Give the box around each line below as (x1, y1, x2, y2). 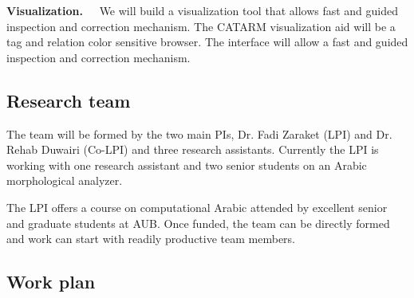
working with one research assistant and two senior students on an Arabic (6, 156, 367, 173)
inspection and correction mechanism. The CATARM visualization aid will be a (6, 18, 396, 34)
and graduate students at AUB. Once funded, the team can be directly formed (6, 214, 390, 231)
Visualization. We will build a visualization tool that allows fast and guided (6, 2, 399, 18)
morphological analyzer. (6, 172, 123, 189)
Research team (6, 88, 131, 112)
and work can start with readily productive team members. (6, 230, 296, 247)
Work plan (6, 269, 96, 294)
